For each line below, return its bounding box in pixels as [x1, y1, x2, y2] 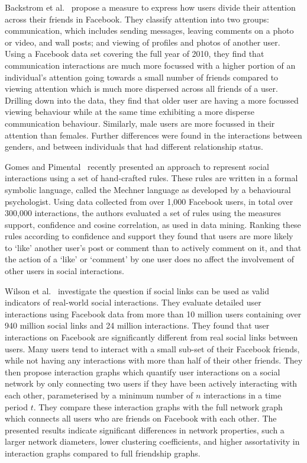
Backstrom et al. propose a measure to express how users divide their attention [5, 1, 296, 13]
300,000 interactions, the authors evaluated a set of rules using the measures [5, 207, 281, 219]
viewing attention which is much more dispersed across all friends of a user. [5, 82, 278, 95]
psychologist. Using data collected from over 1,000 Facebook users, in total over [5, 195, 293, 207]
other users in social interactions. [5, 265, 124, 277]
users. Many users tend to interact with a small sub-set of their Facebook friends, [5, 342, 300, 355]
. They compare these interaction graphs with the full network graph [33, 400, 283, 413]
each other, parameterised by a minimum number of [5, 389, 193, 401]
